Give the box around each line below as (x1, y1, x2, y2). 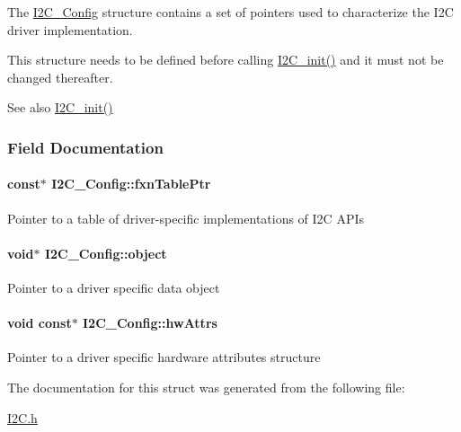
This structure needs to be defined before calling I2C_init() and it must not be (7, 50, 444, 69)
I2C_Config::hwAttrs (83, 313, 217, 332)
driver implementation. (7, 20, 133, 39)
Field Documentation (7, 136, 164, 158)
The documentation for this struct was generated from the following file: (7, 377, 405, 396)
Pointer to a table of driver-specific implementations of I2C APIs (7, 208, 364, 227)
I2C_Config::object (44, 243, 167, 262)
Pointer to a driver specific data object (7, 278, 220, 296)
